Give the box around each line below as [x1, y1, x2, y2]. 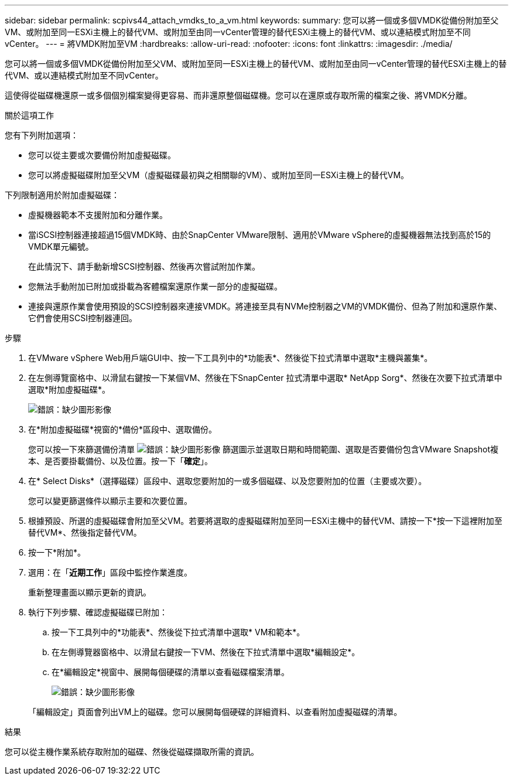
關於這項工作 [5, 110, 54, 120]
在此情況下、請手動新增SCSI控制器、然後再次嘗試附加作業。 [28, 261, 260, 271]
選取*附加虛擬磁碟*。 [28, 384, 111, 394]
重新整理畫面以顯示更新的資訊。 [28, 587, 151, 597]
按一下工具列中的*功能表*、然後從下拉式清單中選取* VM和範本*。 [52, 627, 305, 637]
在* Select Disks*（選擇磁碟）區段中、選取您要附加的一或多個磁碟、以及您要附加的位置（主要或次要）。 [28, 476, 427, 486]
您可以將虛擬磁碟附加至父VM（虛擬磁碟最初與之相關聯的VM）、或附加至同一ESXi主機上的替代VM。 [28, 170, 409, 180]
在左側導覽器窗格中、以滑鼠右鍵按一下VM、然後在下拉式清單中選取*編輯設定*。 [52, 647, 360, 657]
